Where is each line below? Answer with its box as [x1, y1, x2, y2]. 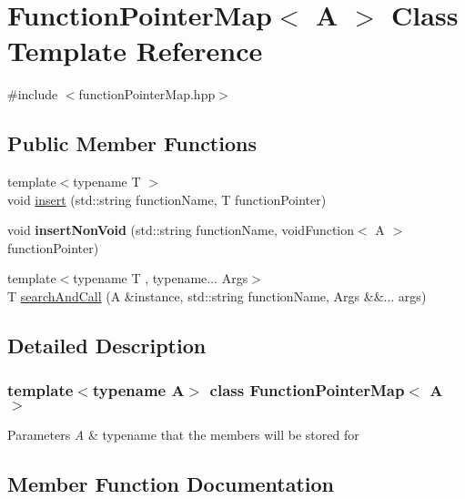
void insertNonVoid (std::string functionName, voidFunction [7, 220, 355, 239]
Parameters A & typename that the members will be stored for [7, 424, 359, 443]
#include [7, 85, 58, 104]
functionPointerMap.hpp [78, 85, 216, 104]
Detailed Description [7, 331, 207, 360]
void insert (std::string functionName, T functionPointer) [7, 189, 327, 209]
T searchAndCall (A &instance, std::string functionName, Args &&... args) [7, 287, 427, 306]
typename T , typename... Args [73, 269, 248, 288]
